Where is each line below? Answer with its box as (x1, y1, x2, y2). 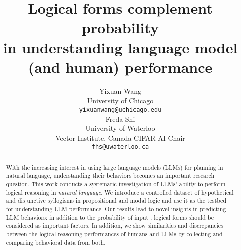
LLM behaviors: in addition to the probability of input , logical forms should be (6, 213, 214, 221)
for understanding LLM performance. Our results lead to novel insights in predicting (6, 205, 226, 213)
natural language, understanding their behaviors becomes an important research (6, 171, 215, 180)
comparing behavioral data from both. (6, 238, 106, 246)
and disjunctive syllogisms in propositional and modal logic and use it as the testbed (6, 196, 227, 205)
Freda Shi (105, 113, 135, 124)
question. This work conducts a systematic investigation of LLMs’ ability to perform (6, 180, 226, 188)
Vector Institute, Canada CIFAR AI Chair (55, 132, 185, 143)
